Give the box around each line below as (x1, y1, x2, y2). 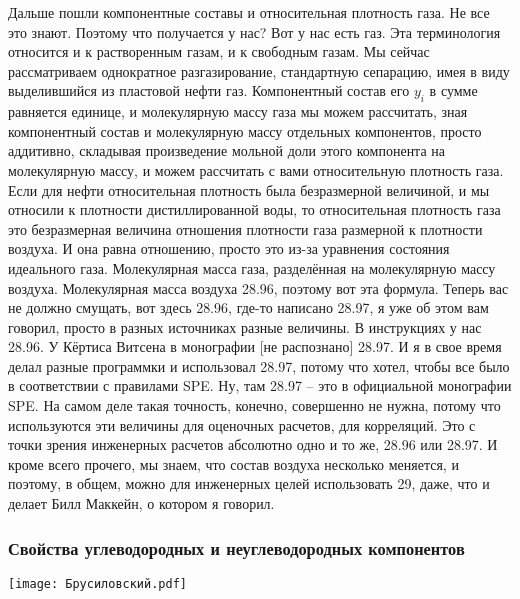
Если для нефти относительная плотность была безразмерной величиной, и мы (8, 179, 490, 200)
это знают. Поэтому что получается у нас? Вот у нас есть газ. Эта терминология (8, 21, 501, 42)
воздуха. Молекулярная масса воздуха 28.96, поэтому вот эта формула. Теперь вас (8, 277, 509, 298)
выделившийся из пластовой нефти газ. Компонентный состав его (8, 80, 410, 101)
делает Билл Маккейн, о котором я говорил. (8, 493, 275, 514)
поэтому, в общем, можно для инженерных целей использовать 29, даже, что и (8, 473, 490, 494)
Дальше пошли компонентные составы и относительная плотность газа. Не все (8, 2, 490, 22)
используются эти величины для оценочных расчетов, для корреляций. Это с (8, 414, 476, 435)
